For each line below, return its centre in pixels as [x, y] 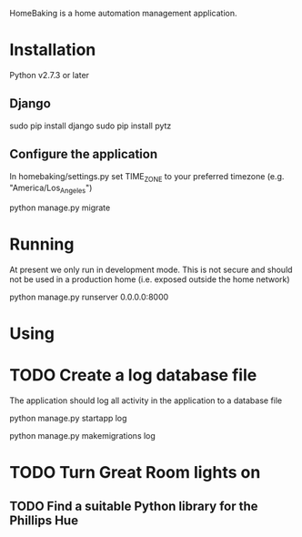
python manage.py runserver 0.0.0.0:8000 [89, 297]
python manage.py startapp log [68, 419]
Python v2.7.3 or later [49, 75]
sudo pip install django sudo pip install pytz [91, 126]
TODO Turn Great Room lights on [135, 473]
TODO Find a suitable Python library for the [134, 506]
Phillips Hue [44, 520]
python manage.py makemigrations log [83, 436]
